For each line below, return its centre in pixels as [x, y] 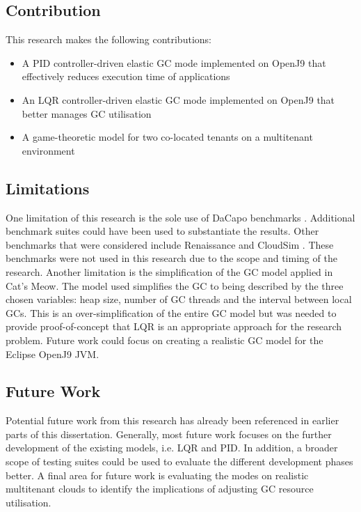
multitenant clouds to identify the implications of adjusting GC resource [160, 489]
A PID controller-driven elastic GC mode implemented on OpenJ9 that [174, 62]
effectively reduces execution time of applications [126, 76]
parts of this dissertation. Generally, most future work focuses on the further [169, 434]
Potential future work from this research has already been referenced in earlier [173, 420]
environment [48, 150]
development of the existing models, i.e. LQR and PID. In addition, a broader [172, 448]
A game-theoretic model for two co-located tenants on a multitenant [167, 137]
